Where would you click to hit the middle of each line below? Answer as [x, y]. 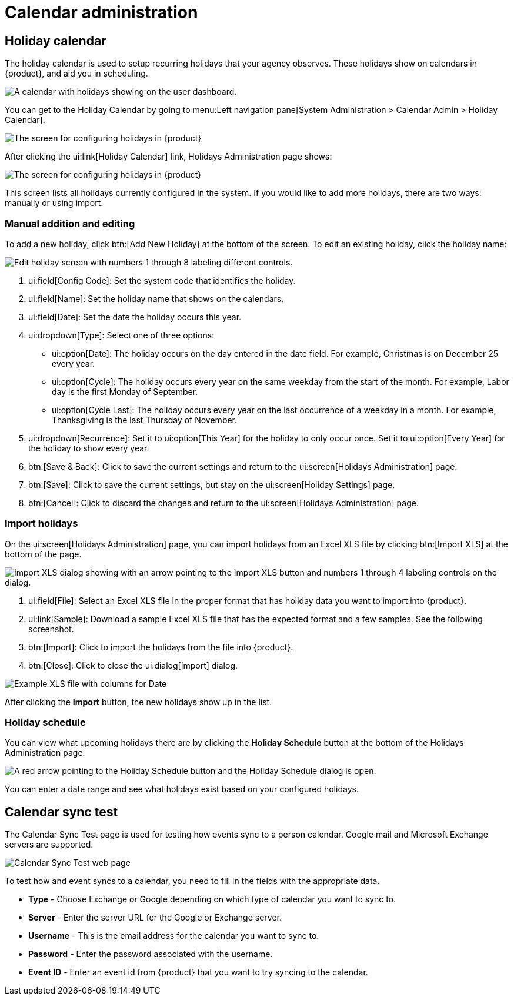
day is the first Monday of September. [125, 391]
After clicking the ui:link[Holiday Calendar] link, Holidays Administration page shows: [168, 157]
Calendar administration [101, 12]
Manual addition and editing [70, 223]
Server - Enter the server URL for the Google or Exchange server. [155, 918]
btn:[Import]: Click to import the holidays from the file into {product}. [161, 647]
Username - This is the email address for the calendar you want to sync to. [174, 936]
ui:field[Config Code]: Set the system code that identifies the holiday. [162, 280]
